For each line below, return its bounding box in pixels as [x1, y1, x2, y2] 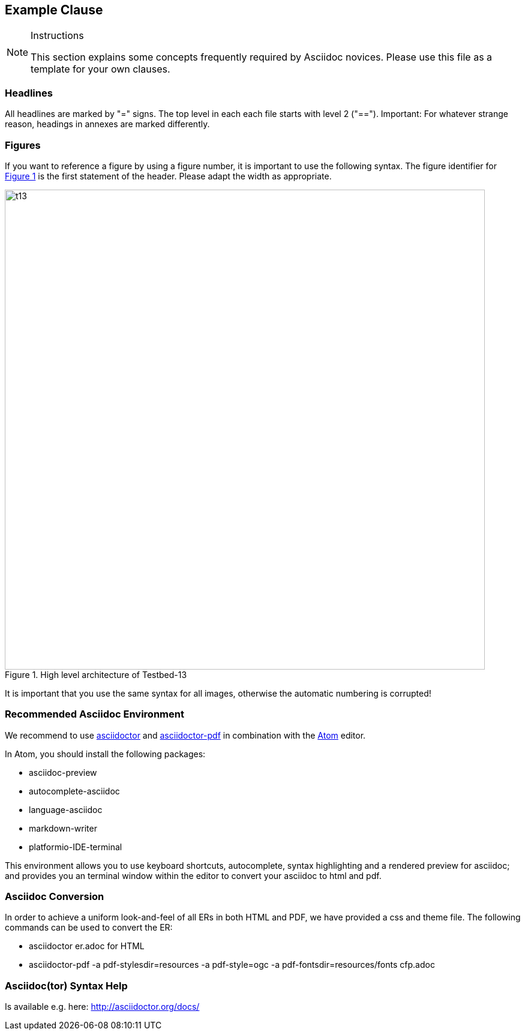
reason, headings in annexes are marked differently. [5, 119, 210, 130]
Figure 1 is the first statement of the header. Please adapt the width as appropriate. [5, 170, 332, 181]
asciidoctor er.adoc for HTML [29, 941, 145, 952]
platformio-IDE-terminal [29, 841, 122, 852]
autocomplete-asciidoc [29, 785, 120, 796]
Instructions [31, 29, 84, 42]
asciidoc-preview [29, 767, 97, 778]
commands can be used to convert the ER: [5, 922, 173, 933]
